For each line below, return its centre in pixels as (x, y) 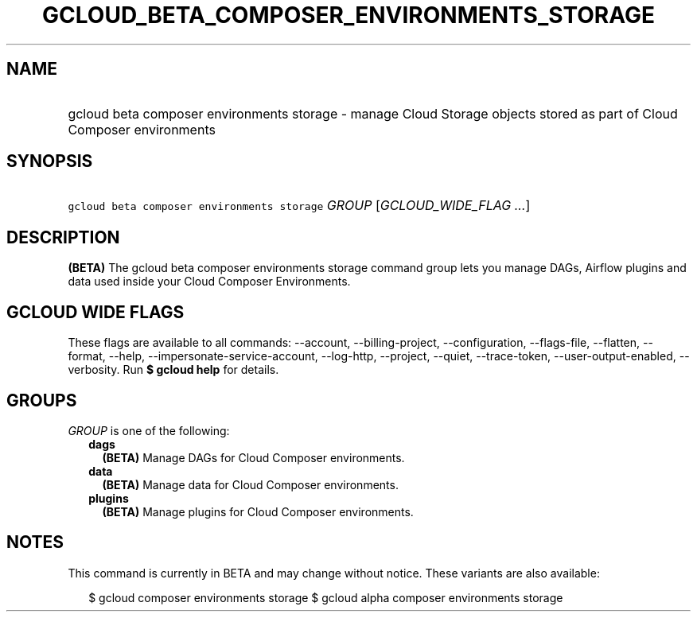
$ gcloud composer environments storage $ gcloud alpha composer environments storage (326, 597)
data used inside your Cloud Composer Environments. (209, 282)
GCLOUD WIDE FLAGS (95, 312)
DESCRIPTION (63, 237)
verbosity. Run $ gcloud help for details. (173, 370)
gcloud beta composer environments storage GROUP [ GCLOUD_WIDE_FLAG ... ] (299, 206)
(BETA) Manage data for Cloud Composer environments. (250, 484)
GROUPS (42, 400)
